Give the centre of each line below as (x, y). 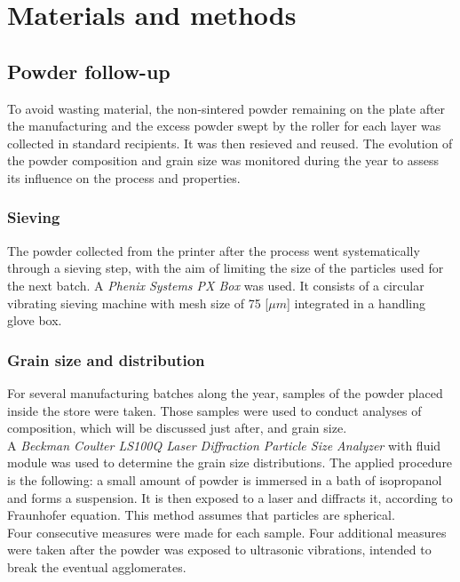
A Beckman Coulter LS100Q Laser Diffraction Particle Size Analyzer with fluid (224, 445)
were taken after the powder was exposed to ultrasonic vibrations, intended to (219, 550)
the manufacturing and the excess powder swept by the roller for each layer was (224, 126)
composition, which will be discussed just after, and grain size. (177, 428)
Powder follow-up (89, 71)
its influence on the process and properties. (124, 177)
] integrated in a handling (357, 303)
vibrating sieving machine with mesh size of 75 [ (138, 303)
